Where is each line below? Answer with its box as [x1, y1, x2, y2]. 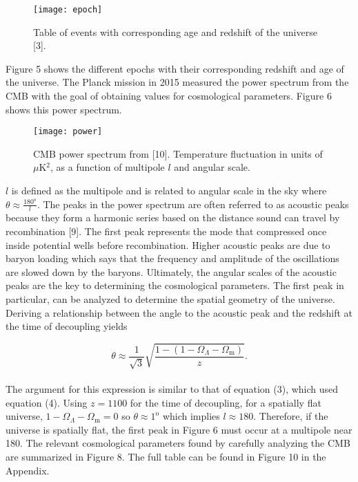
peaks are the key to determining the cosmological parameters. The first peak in [6, 278, 344, 293]
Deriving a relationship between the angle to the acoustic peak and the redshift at [6, 305, 352, 319]
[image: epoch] [33, 5, 103, 15]
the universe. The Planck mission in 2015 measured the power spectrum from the [6, 75, 349, 89]
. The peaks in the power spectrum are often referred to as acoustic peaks [37, 196, 349, 211]
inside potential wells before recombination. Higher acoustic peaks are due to [6, 237, 330, 252]
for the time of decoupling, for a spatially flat [130, 395, 321, 409]
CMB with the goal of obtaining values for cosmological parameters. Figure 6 [6, 89, 332, 103]
